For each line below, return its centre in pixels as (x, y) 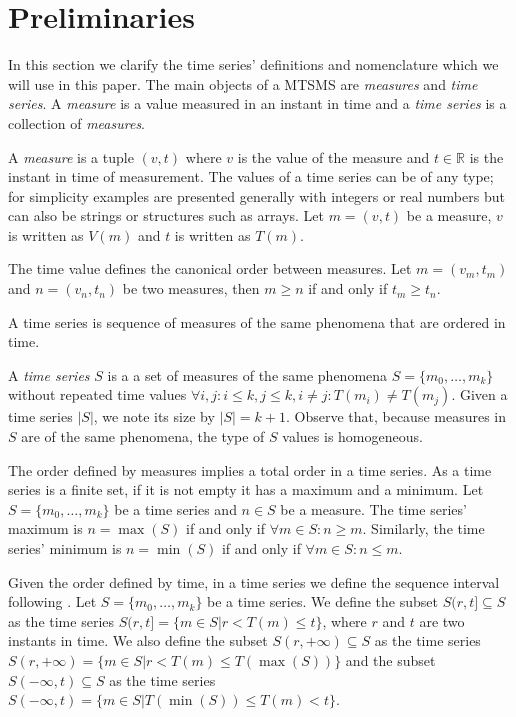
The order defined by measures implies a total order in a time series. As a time (250, 469)
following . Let (52, 601)
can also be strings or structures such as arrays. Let (166, 215)
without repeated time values (97, 394)
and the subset (390, 659)
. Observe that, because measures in (396, 416)
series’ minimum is (65, 548)
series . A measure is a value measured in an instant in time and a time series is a (257, 103)
